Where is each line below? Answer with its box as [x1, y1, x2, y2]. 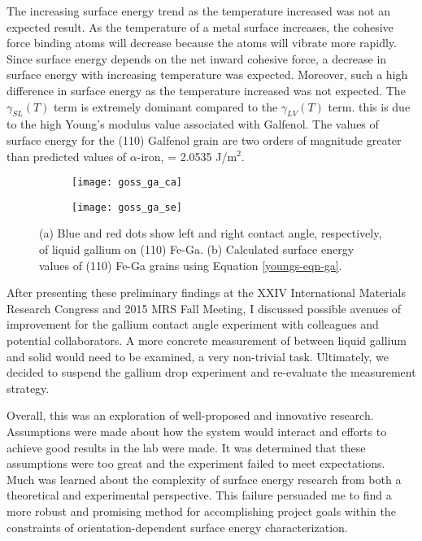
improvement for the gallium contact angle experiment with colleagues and [7, 316, 379, 333]
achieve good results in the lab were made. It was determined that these [7, 438, 366, 456]
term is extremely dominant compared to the [54, 98, 278, 115]
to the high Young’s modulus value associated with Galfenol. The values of [7, 116, 379, 133]
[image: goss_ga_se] [72, 201, 183, 213]
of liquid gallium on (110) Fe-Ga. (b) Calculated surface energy [39, 241, 355, 258]
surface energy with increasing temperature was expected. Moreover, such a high [7, 66, 408, 83]
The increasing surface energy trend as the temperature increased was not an [7, 2, 390, 19]
